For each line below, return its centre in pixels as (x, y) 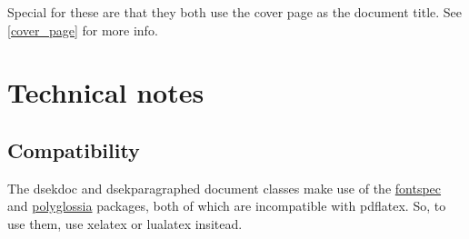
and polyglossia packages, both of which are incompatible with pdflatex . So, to (227, 206)
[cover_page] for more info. (83, 30)
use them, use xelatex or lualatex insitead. (125, 223)
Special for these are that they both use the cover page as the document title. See (235, 12)
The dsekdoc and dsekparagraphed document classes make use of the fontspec (225, 188)
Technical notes (106, 92)
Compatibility (74, 149)
